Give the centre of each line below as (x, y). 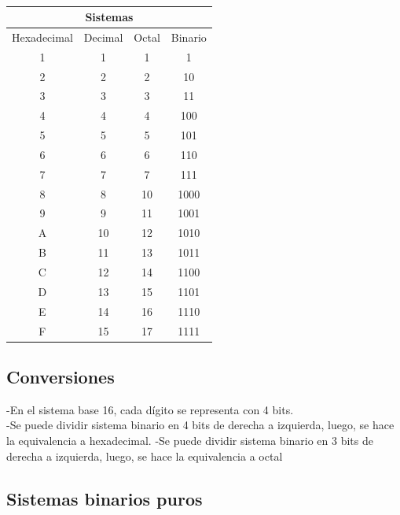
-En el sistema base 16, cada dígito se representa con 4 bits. (150, 409)
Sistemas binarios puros (105, 498)
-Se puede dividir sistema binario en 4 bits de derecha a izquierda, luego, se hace (200, 425)
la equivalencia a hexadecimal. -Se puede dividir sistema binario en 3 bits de (190, 440)
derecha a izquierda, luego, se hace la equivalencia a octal (145, 456)
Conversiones (61, 376)
